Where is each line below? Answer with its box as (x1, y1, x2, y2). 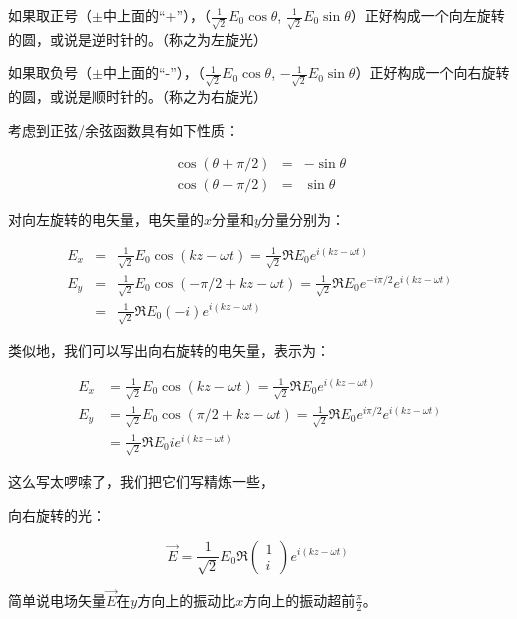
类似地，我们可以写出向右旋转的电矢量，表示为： (8, 340, 330, 361)
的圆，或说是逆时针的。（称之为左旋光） (8, 28, 267, 49)
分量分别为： (260, 209, 345, 230)
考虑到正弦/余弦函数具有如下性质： (8, 119, 239, 140)
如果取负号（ (8, 62, 92, 83)
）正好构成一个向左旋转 (350, 5, 505, 25)
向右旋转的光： (8, 504, 106, 525)
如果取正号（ (8, 5, 92, 25)
